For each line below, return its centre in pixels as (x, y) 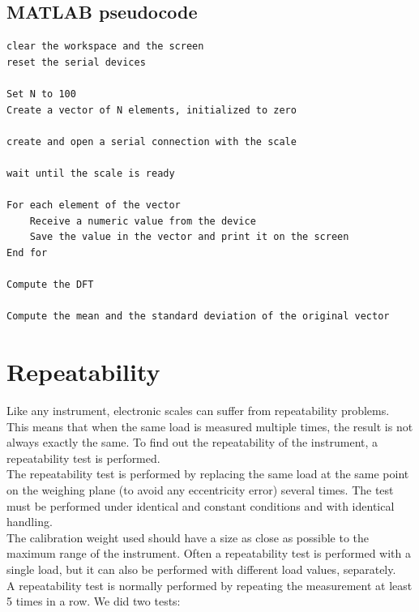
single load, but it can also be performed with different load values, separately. (201, 569)
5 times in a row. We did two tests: (94, 601)
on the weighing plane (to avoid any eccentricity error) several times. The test (200, 489)
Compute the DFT (50, 285)
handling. (30, 522)
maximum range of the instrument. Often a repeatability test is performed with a (209, 553)
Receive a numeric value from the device (143, 221)
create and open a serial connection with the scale (152, 141)
